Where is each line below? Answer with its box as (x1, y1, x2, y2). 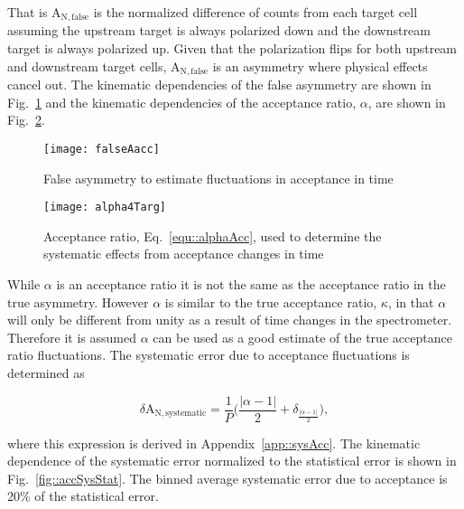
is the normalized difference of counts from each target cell (93, 3, 418, 21)
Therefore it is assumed (7, 327, 137, 346)
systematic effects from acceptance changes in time (43, 244, 324, 263)
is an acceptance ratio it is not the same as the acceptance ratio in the (56, 274, 446, 293)
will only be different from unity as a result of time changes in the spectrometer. (7, 310, 452, 329)
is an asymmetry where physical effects (212, 56, 428, 75)
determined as (7, 363, 85, 382)
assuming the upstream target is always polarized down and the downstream (7, 21, 431, 40)
